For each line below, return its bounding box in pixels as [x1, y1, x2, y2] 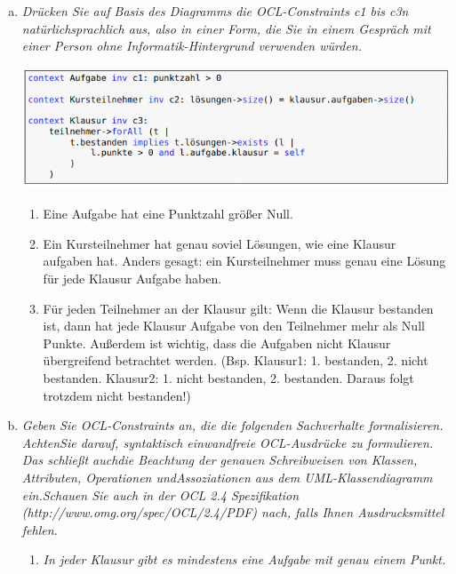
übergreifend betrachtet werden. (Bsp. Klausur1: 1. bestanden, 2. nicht [43, 351, 428, 370]
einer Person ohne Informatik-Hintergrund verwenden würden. [21, 36, 363, 55]
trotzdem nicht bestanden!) [43, 386, 191, 404]
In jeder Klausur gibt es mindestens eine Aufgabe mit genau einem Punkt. [43, 550, 446, 569]
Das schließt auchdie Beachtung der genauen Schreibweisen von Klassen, [21, 450, 418, 469]
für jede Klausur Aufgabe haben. [43, 269, 222, 288]
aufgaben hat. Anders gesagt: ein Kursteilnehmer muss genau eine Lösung [43, 251, 446, 270]
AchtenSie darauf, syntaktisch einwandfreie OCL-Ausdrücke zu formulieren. [21, 433, 434, 451]
